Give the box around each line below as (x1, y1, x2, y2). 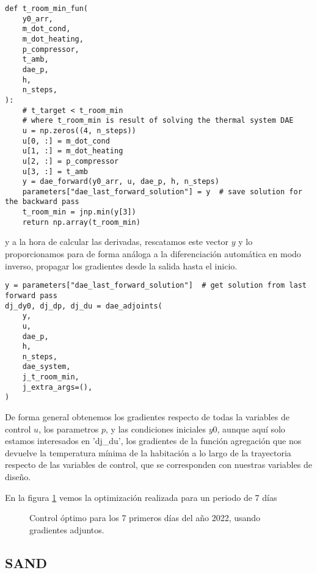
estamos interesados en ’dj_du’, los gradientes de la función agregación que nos (5, 434, 302, 447)
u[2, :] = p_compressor (22, 156, 119, 166)
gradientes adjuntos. (29, 523, 104, 536)
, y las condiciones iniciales (106, 422, 206, 435)
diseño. (5, 470, 31, 483)
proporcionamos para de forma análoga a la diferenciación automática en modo (5, 247, 301, 260)
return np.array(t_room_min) (22, 217, 140, 227)
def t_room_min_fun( (5, 4, 89, 13)
